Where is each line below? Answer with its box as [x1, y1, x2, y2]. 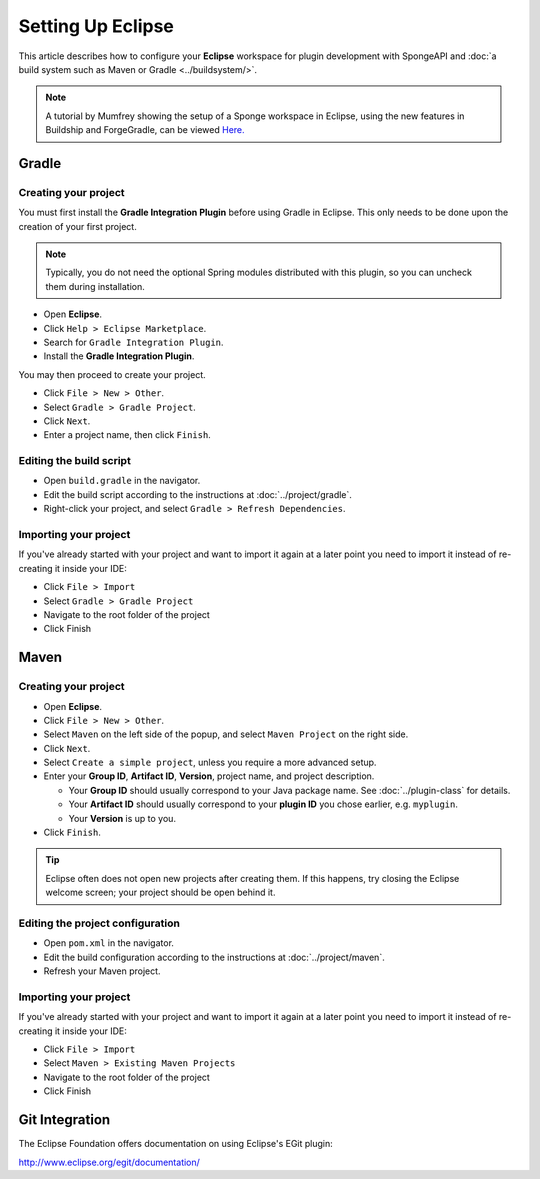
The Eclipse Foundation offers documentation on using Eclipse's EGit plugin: [18, 1138, 334, 1150]
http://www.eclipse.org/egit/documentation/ [18, 1156, 200, 1168]
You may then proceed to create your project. [18, 368, 206, 380]
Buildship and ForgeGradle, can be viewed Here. [45, 124, 245, 136]
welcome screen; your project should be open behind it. [45, 886, 276, 899]
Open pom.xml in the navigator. [43, 937, 175, 949]
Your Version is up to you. [68, 812, 177, 824]
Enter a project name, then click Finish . [43, 429, 212, 441]
